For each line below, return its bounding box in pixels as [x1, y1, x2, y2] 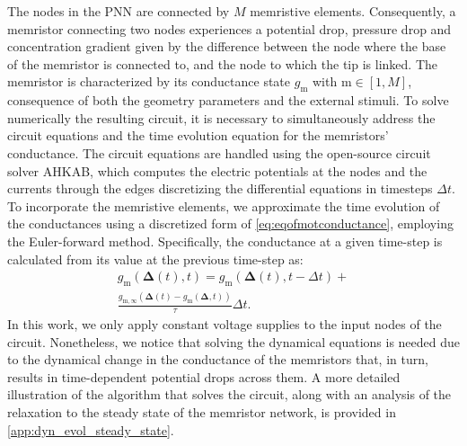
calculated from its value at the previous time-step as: [7, 249, 304, 268]
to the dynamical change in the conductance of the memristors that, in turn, [7, 350, 428, 369]
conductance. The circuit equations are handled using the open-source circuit [7, 143, 431, 162]
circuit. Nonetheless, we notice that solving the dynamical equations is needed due [7, 332, 461, 351]
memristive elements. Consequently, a [250, 2, 456, 20]
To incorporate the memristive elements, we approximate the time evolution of [7, 196, 440, 215]
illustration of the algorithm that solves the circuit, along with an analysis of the [7, 385, 452, 404]
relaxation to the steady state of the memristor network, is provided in [7, 402, 396, 421]
